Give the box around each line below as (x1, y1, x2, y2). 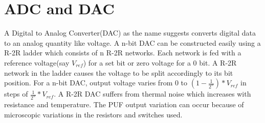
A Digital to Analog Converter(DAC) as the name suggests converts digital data (4, 27, 256, 38)
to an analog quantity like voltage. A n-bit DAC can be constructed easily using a (4, 37, 261, 48)
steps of (4, 88, 28, 99)
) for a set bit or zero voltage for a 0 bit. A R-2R (83, 57, 237, 68)
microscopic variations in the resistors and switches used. (4, 109, 183, 119)
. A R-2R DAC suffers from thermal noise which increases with (54, 88, 251, 99)
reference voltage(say (4, 57, 70, 68)
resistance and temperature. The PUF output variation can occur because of (4, 99, 244, 109)
